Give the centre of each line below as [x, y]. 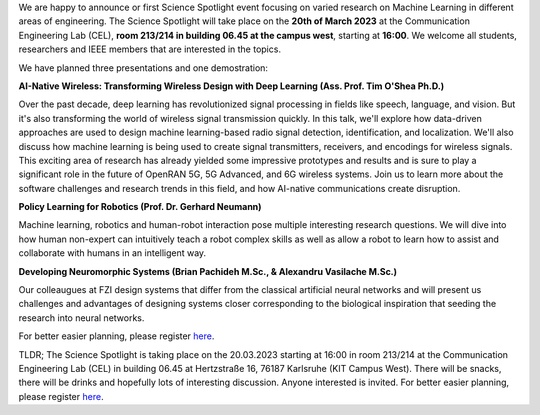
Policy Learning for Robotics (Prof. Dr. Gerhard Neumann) [140, 207]
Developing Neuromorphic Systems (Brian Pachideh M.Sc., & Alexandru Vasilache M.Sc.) [208, 271]
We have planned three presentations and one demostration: [143, 67]
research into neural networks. [81, 317]
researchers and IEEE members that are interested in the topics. [150, 49]
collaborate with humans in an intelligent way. [112, 253]
